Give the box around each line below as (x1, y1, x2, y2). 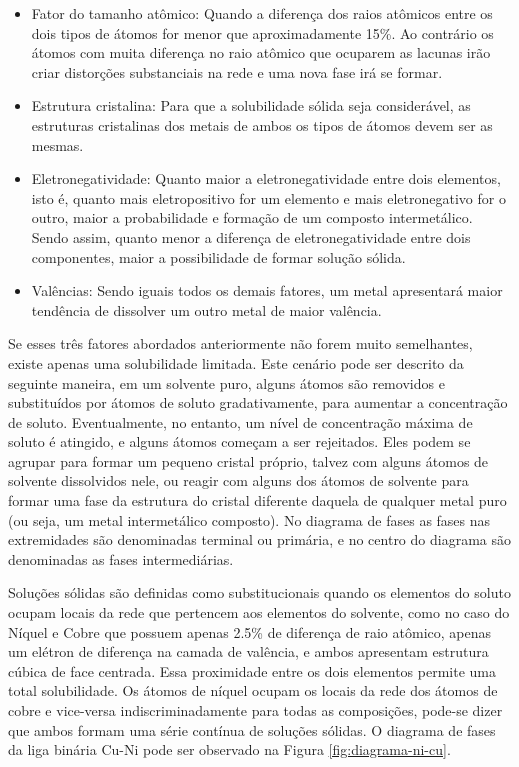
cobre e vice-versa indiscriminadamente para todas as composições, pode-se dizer (8, 700, 503, 720)
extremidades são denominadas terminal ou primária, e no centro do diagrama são (8, 529, 511, 550)
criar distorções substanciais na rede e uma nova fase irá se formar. (31, 61, 443, 82)
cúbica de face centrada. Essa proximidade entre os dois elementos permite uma (8, 660, 496, 681)
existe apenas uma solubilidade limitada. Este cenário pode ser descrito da (8, 352, 464, 373)
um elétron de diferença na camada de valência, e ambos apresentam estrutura (8, 641, 489, 662)
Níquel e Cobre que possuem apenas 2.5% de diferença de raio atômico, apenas (8, 621, 491, 642)
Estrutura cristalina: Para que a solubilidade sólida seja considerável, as (31, 95, 471, 116)
